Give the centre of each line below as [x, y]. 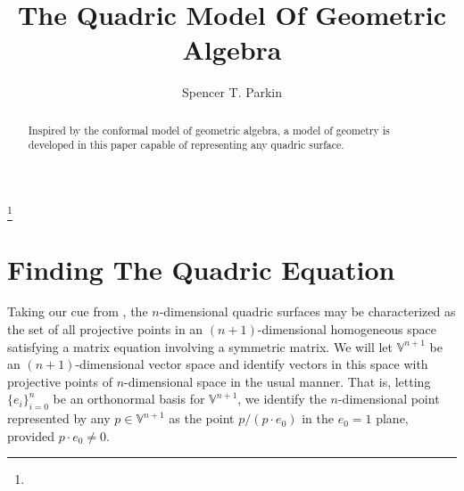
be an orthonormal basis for [129, 399]
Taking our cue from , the [78, 311]
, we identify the [282, 399]
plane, [392, 418]
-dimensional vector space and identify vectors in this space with [252, 364]
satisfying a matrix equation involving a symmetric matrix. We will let [200, 346]
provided [31, 435]
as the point [202, 418]
